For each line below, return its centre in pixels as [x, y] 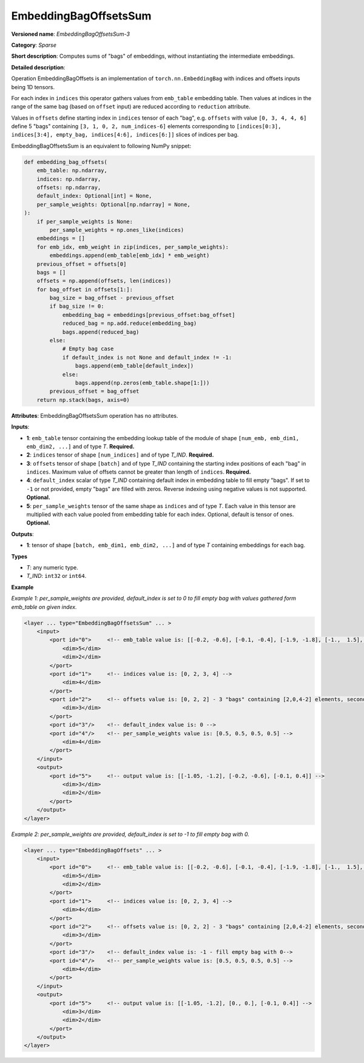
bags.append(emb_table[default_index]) [134, 366]
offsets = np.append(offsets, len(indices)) [104, 281]
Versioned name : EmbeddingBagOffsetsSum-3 [71, 34]
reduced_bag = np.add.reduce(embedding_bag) [130, 324]
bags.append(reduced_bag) [101, 332]
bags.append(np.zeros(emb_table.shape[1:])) [142, 383]
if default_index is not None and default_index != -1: [147, 357]
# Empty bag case [88, 349]
